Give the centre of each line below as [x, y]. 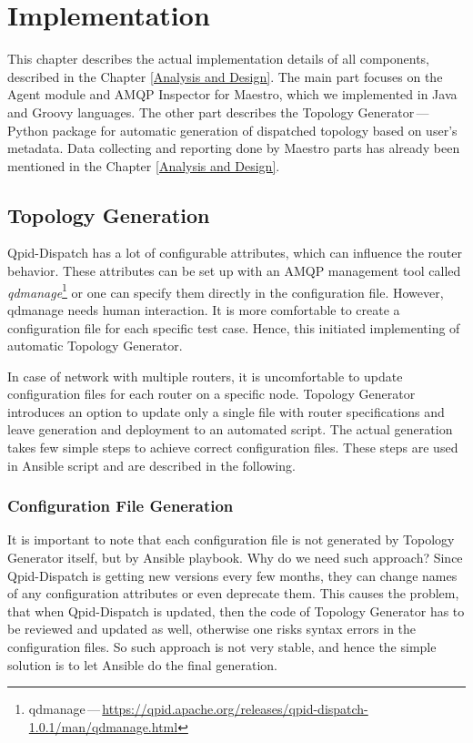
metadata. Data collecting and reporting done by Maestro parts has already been [234, 148]
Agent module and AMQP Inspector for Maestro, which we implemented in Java [232, 94]
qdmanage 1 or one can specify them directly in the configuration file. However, [226, 290]
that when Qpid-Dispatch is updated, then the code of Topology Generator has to [236, 611]
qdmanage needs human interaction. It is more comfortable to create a [204, 309]
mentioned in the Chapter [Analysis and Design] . [144, 165]
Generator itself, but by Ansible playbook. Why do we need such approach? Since [235, 558]
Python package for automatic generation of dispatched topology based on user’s [232, 130]
